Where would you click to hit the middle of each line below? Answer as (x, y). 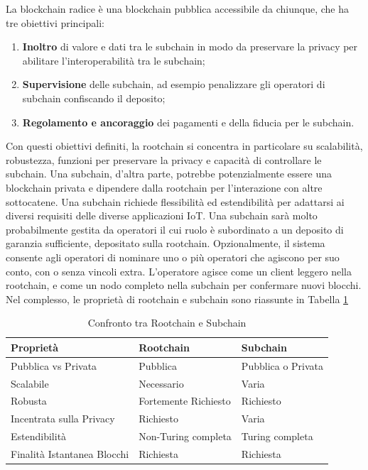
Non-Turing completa (185, 436)
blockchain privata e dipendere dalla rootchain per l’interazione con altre (164, 187)
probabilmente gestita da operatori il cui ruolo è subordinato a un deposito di (175, 229)
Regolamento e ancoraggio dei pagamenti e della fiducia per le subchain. (188, 122)
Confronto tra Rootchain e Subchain (167, 323)
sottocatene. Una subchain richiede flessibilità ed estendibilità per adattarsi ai (175, 201)
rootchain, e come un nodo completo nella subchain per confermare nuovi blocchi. (184, 285)
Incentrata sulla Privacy (63, 419)
